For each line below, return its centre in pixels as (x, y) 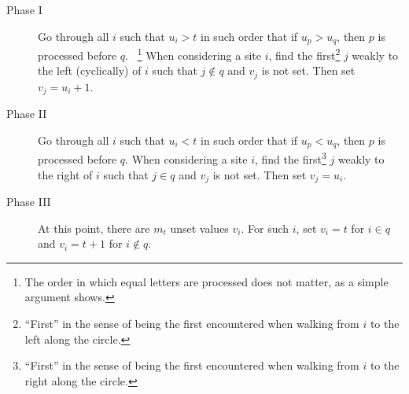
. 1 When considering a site (193, 54)
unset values (199, 228)
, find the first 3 (290, 158)
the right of (65, 174)
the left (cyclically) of (90, 70)
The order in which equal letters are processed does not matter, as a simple (206, 281)
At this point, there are (94, 228)
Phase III (29, 201)
